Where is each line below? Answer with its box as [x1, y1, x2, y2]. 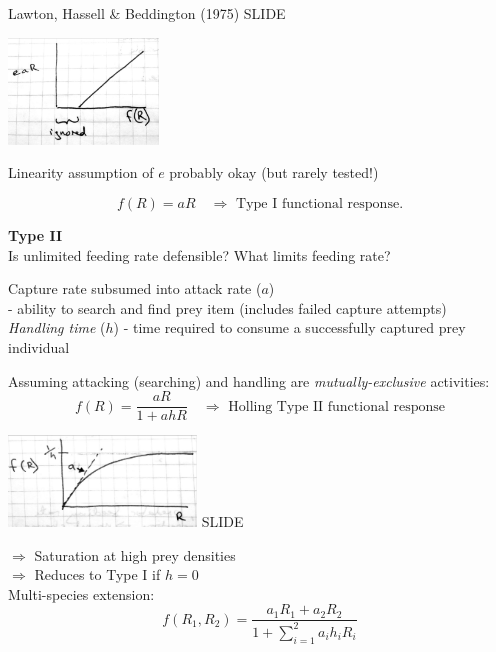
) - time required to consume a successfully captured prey [113, 317, 466, 338]
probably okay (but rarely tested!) [169, 162, 379, 183]
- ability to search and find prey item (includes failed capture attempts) [8, 297, 447, 318]
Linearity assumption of [8, 162, 154, 183]
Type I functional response [236, 196, 400, 211]
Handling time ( [8, 317, 106, 338]
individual [8, 336, 70, 357]
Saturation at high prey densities [34, 544, 236, 565]
